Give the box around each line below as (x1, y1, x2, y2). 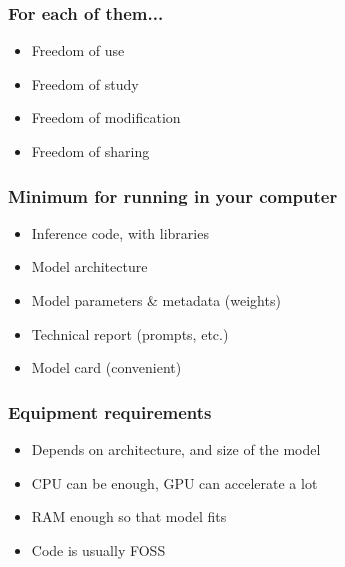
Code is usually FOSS (31, 539, 166, 560)
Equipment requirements (8, 399, 212, 424)
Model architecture (31, 256, 148, 277)
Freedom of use (31, 40, 125, 61)
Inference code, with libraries (31, 222, 209, 243)
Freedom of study (31, 73, 139, 94)
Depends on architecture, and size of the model (31, 439, 321, 459)
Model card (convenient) (31, 357, 182, 378)
